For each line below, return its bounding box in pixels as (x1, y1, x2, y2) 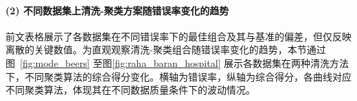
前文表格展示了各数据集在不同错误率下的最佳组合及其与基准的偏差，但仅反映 (5, 29, 352, 43)
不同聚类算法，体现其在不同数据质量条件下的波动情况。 (5, 83, 255, 97)
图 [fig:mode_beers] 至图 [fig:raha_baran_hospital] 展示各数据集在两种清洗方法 (5, 55, 349, 70)
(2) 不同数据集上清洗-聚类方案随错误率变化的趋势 (5, 3, 229, 17)
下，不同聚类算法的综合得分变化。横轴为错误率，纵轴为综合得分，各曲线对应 (5, 69, 352, 83)
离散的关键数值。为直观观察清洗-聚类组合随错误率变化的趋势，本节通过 (5, 42, 326, 57)
